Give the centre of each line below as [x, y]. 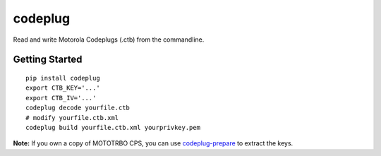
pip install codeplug [63, 78]
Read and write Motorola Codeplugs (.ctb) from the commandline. [109, 40]
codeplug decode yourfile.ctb [78, 108]
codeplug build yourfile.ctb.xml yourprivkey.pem [113, 127]
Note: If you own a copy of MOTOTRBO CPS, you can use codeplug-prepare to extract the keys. [153, 143]
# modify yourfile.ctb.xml [72, 118]
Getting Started [48, 60]
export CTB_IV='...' [61, 98]
